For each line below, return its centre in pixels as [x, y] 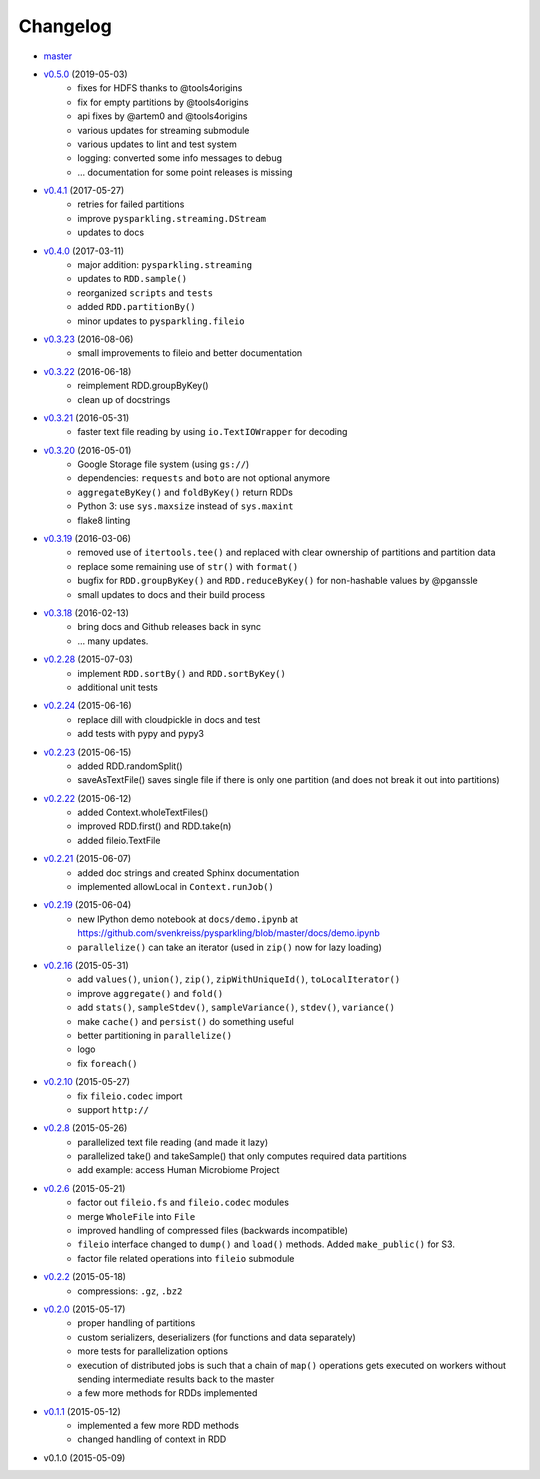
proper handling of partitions [136, 1323]
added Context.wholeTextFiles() [143, 812]
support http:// [113, 1109]
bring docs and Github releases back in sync [169, 627]
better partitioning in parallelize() [155, 1035]
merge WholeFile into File [136, 1216]
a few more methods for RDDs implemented [167, 1393]
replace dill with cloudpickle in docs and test [169, 719]
